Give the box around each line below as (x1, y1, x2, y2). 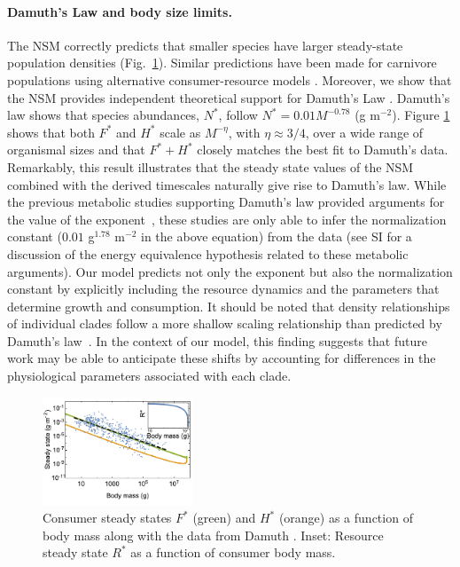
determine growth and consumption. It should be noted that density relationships (7, 296, 450, 315)
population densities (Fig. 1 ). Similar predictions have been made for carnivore (7, 53, 437, 72)
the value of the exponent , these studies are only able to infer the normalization (7, 209, 447, 228)
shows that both (7, 122, 95, 141)
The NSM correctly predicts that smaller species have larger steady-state (7, 35, 403, 54)
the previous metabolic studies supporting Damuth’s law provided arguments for (7, 193, 445, 211)
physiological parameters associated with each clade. (7, 366, 292, 385)
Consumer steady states (43, 508, 172, 527)
